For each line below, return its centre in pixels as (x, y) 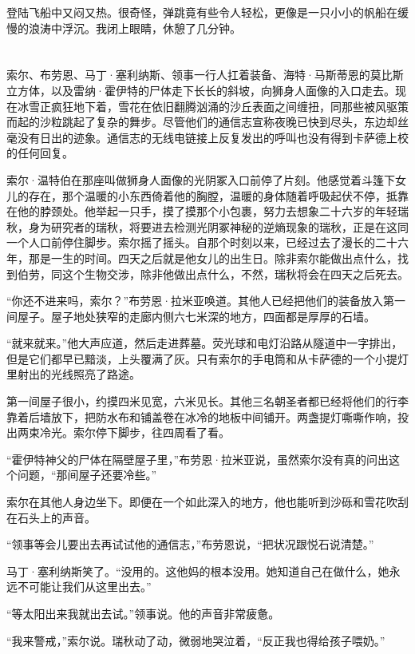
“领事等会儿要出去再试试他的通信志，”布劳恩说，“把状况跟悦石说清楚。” (190, 544)
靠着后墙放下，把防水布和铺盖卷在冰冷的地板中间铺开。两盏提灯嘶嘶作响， (202, 416)
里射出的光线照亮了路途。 (73, 374)
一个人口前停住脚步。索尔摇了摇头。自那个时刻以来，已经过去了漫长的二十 (202, 242)
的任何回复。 (40, 153)
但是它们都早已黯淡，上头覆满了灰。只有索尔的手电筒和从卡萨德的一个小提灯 (207, 358)
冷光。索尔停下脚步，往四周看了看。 (134, 432)
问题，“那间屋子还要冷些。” (87, 475)
